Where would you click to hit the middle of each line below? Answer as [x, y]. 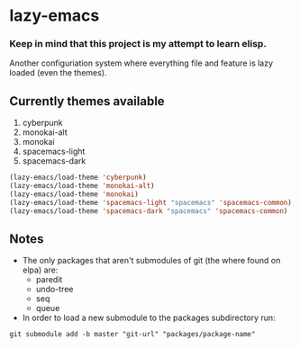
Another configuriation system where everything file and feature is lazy [141, 63]
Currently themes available [87, 101]
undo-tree [55, 290]
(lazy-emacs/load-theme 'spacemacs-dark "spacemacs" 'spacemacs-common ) [149, 211]
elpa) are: [40, 270]
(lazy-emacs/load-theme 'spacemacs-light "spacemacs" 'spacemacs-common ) [151, 202]
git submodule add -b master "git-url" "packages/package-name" [132, 335]
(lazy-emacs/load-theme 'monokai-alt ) [82, 186]
